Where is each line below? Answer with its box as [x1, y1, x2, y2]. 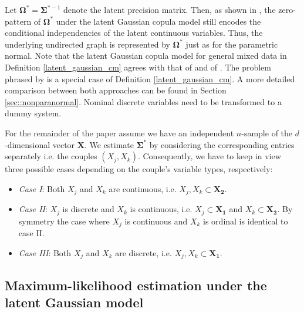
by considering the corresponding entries [149, 138, 295, 150]
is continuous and [124, 214, 188, 227]
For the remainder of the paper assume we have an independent [5, 126, 234, 139]
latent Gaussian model [5, 293, 144, 311]
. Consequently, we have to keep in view [137, 150, 281, 162]
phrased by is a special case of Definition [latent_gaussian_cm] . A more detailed [5, 72, 295, 85]
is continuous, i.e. [130, 203, 192, 215]
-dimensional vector [5, 138, 75, 150]
